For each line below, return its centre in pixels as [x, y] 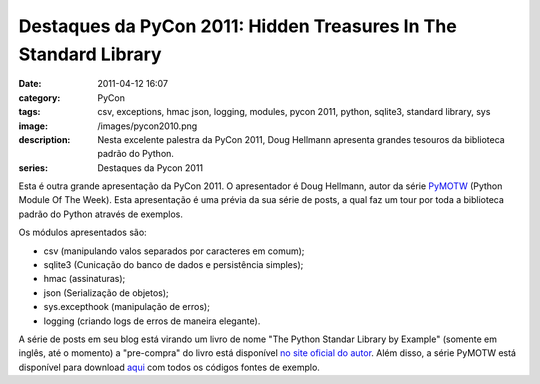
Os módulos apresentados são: [82, 232]
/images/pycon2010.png [147, 126]
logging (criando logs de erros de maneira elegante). [152, 321]
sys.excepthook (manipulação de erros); [126, 307]
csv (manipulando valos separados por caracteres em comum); [174, 251]
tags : [29, 112]
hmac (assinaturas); [84, 279]
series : [33, 167]
